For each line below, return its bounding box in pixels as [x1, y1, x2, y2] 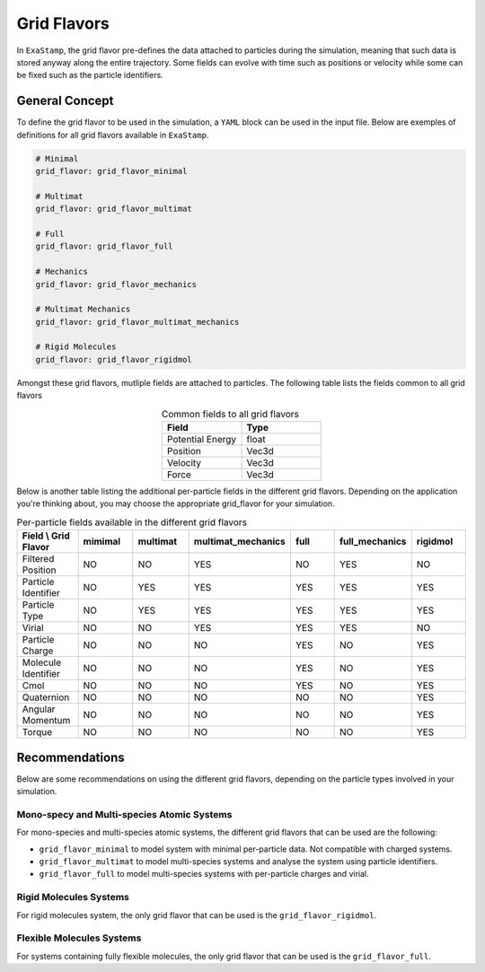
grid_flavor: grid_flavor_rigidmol [35, 355, 192, 364]
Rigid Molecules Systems [16, 891, 130, 904]
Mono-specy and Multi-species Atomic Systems [16, 808, 233, 820]
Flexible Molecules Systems [16, 932, 142, 944]
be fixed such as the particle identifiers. [16, 70, 163, 81]
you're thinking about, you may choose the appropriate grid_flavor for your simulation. [16, 498, 336, 509]
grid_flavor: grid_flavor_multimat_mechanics [35, 317, 240, 327]
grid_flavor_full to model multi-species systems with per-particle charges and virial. [39, 869, 369, 880]
